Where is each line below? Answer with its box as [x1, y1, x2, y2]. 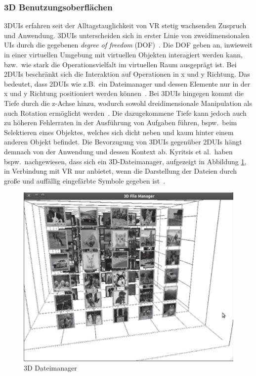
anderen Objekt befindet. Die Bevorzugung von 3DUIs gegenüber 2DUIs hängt [4, 137, 242, 147]
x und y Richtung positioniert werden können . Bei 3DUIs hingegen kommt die [4, 88, 244, 98]
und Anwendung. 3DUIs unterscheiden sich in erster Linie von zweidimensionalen [4, 30, 250, 40]
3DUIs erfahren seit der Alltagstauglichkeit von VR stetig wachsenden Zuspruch [4, 20, 247, 31]
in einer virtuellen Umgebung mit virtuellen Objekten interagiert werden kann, [4, 49, 243, 59]
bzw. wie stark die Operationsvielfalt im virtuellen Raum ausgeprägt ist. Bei [4, 59, 237, 69]
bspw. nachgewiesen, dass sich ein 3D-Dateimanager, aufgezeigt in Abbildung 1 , [4, 156, 247, 166]
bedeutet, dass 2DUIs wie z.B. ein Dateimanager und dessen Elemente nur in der [4, 78, 251, 89]
